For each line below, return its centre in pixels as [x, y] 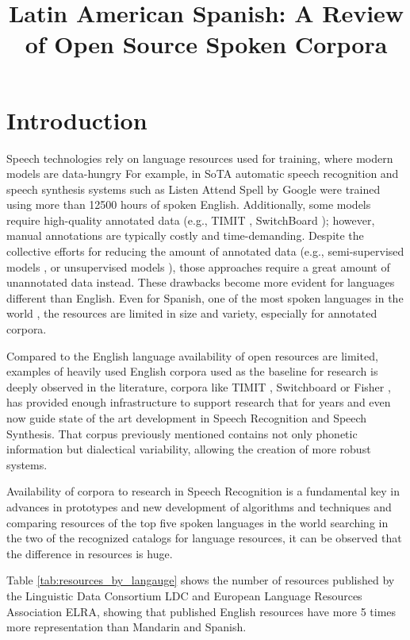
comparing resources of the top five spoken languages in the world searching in [197, 522]
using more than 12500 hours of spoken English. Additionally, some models [189, 204]
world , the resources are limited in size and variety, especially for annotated [192, 313]
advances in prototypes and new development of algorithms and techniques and [199, 506]
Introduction [77, 120]
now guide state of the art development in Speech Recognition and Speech [187, 418]
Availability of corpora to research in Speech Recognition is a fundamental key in [203, 491]
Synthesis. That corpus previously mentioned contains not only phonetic [182, 433]
